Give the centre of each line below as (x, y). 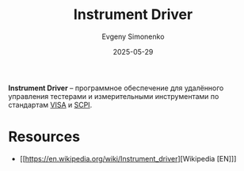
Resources (44, 137)
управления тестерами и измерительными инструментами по (114, 96)
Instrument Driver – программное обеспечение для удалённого (116, 88)
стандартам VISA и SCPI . (50, 104)
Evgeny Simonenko (133, 36)
